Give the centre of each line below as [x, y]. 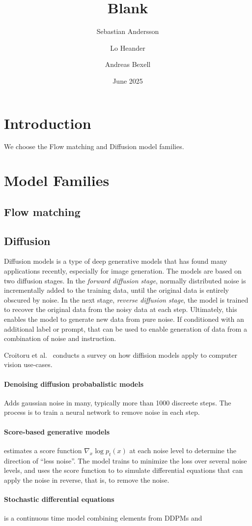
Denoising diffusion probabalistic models [74, 384]
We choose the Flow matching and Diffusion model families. [94, 146]
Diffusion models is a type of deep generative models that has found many [116, 261]
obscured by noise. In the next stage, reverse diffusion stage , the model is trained [126, 299]
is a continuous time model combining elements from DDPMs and [103, 518]
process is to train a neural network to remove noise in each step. [102, 412]
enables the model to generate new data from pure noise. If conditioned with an [124, 319]
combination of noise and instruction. [60, 338]
